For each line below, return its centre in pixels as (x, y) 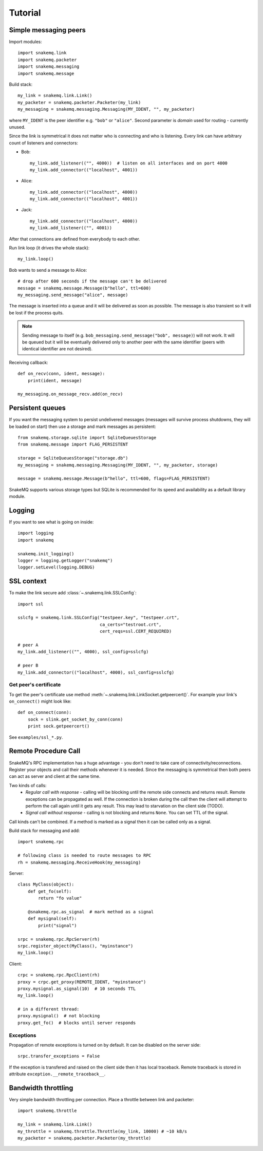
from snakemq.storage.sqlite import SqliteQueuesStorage (87, 437)
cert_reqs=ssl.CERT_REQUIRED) (136, 631)
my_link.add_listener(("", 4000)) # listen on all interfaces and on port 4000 (129, 163)
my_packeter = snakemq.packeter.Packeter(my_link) (79, 102)
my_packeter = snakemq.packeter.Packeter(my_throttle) (85, 1138)
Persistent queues (37, 408)
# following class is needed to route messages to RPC (85, 856)
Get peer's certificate (35, 685)
